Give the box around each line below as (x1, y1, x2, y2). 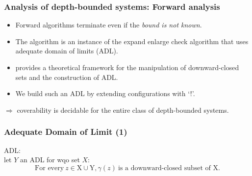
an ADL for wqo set (20, 154, 80, 165)
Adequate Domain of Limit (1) (4, 126, 127, 138)
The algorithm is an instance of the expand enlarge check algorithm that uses (15, 36, 249, 46)
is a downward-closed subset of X (118, 164, 218, 172)
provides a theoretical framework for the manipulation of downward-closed (15, 62, 239, 72)
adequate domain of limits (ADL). (15, 46, 118, 56)
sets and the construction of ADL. (15, 72, 118, 82)
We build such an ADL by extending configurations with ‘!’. (15, 88, 195, 99)
